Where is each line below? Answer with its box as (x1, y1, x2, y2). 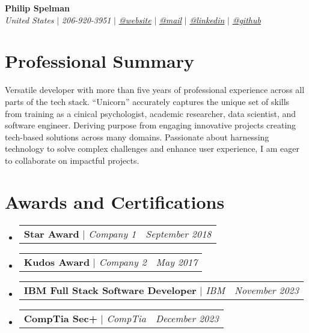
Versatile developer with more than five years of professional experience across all (5, 83, 305, 96)
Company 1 (88, 226, 136, 241)
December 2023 (155, 311, 219, 325)
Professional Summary (5, 49, 194, 73)
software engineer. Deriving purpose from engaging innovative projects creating (5, 119, 296, 131)
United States (5, 13, 54, 26)
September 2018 (145, 226, 212, 241)
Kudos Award (23, 254, 90, 269)
